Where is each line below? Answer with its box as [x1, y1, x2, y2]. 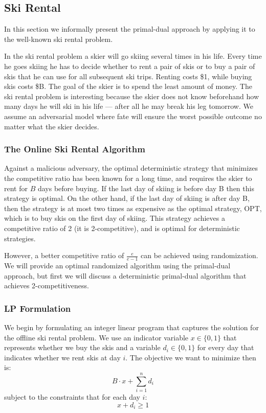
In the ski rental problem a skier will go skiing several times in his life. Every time [4, 51, 262, 61]
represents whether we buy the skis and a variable [4, 342, 161, 353]
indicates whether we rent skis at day [4, 352, 121, 362]
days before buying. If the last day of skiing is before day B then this [37, 182, 254, 193]
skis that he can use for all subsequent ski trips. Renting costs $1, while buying [4, 71, 252, 81]
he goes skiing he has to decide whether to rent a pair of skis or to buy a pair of [4, 60, 255, 71]
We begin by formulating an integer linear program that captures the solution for [4, 322, 259, 332]
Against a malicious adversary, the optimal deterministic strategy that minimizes [4, 163, 258, 173]
